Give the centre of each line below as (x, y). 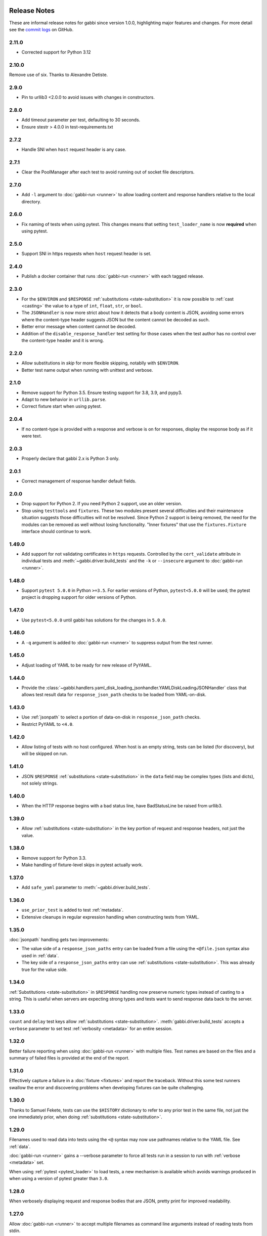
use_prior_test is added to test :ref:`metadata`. (72, 910)
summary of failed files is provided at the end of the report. (69, 1058)
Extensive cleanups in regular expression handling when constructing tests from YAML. (111, 917)
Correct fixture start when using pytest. (62, 406)
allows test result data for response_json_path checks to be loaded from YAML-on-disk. (114, 695)
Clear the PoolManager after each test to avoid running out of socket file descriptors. (108, 172)
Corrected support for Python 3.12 (56, 52)
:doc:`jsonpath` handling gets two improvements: (59, 939)
